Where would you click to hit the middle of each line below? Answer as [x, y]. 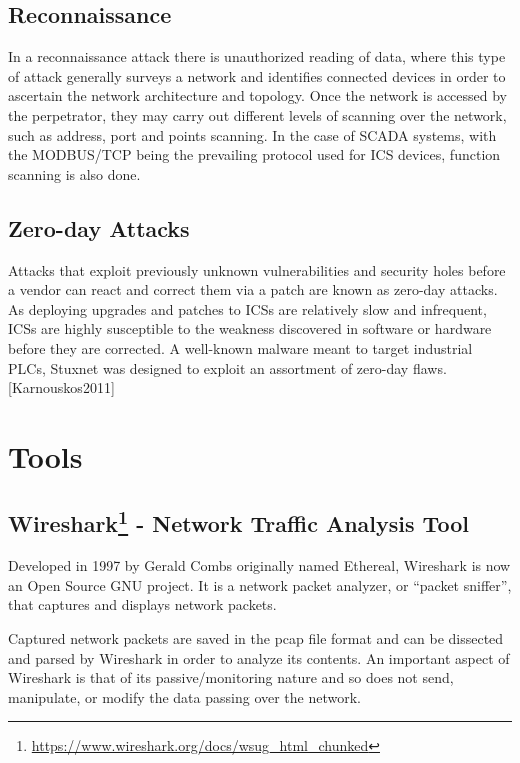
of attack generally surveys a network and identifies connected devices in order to [257, 75]
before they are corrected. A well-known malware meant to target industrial [240, 347]
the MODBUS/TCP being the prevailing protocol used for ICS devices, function [254, 154]
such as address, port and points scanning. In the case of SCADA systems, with [252, 134]
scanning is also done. [74, 173]
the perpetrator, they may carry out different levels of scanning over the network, [257, 114]
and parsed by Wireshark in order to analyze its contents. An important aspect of [259, 657]
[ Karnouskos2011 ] [61, 387]
